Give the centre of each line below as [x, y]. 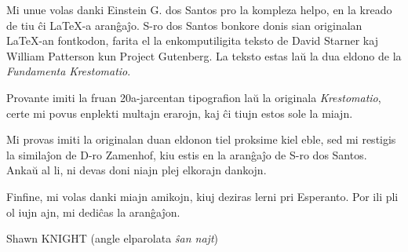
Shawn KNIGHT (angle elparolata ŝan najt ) [113, 238]
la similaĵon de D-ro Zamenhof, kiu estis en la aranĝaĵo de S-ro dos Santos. [187, 154]
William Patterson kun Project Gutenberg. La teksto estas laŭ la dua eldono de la [204, 55]
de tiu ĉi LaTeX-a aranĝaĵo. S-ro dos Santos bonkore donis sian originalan [184, 25]
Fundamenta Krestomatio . [69, 71]
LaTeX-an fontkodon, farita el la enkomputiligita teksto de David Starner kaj [192, 40]
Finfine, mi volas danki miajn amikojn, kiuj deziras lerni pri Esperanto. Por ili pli [202, 196]
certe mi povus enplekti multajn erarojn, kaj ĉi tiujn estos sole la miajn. [180, 113]
